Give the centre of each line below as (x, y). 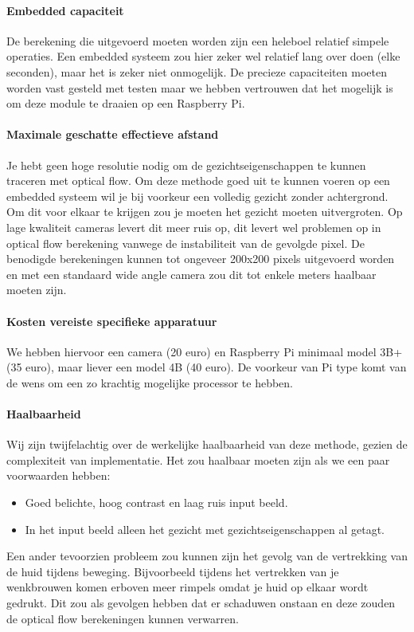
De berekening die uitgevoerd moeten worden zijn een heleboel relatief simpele (198, 40)
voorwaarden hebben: (59, 475)
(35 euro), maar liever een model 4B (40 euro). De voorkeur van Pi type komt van (207, 367)
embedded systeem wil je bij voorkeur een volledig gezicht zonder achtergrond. (197, 196)
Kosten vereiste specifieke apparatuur (112, 321)
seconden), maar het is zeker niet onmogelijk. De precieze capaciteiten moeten (197, 71)
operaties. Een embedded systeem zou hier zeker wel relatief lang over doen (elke (203, 56)
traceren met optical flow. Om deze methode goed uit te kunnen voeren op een (198, 181)
